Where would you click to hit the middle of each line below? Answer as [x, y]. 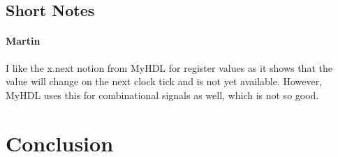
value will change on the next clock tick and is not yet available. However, [164, 81]
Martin [23, 41]
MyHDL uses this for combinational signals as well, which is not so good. [162, 95]
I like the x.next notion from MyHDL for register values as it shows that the [169, 67]
